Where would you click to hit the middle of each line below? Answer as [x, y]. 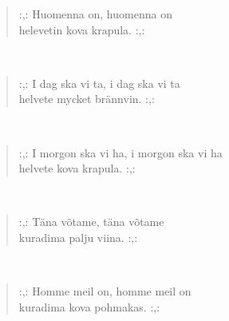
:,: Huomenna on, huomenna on [95, 14]
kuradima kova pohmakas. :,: [89, 306]
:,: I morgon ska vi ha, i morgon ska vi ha [120, 152]
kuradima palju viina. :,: [78, 237]
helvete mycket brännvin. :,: [87, 99]
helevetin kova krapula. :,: [82, 29]
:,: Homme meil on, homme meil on [105, 291]
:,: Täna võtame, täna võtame [91, 222]
